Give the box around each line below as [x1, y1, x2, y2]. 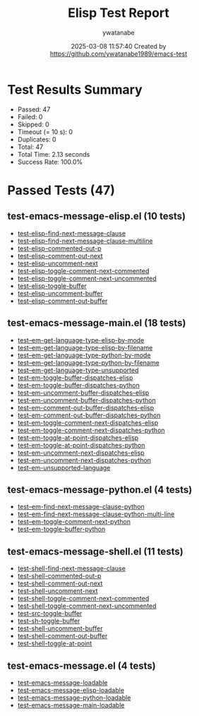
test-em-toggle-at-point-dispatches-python [17, 441, 145, 449]
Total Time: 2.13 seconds [17, 150, 90, 158]
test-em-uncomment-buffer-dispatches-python [17, 395, 157, 404]
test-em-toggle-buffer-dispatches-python [17, 381, 140, 389]
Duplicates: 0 [17, 135, 56, 143]
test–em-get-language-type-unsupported [17, 366, 139, 374]
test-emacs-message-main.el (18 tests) [7, 317, 186, 329]
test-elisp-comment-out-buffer [17, 297, 108, 305]
